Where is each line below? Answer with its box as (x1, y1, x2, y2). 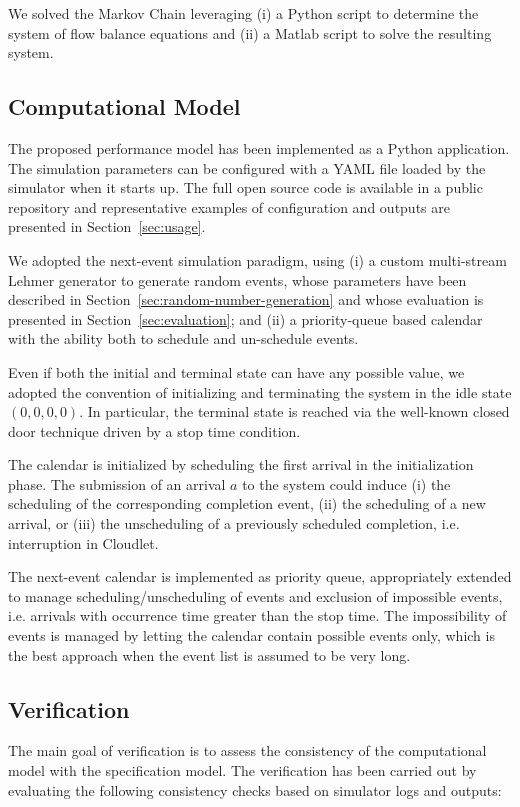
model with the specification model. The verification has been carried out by (8, 760, 477, 781)
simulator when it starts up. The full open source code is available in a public (8, 177, 483, 198)
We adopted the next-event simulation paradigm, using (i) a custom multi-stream (8, 249, 507, 270)
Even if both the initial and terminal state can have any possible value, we (8, 361, 465, 382)
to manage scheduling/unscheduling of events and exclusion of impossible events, (8, 585, 503, 606)
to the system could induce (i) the (242, 473, 451, 494)
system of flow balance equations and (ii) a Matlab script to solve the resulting (8, 22, 492, 43)
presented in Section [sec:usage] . (8, 216, 206, 237)
